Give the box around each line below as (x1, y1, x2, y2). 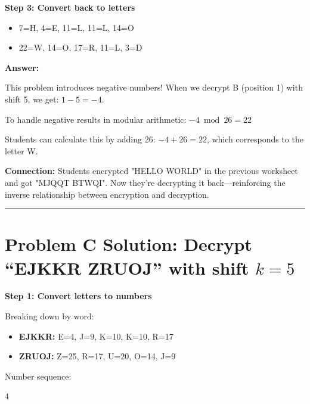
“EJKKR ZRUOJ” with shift (5, 255, 249, 279)
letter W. (5, 144, 38, 157)
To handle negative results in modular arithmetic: (5, 113, 187, 125)
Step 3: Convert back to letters (5, 1, 135, 13)
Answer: (5, 61, 39, 73)
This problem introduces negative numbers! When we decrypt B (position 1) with (5, 81, 303, 94)
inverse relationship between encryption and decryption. (5, 188, 209, 200)
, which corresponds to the (206, 133, 303, 145)
